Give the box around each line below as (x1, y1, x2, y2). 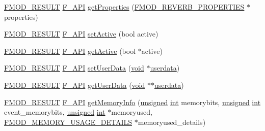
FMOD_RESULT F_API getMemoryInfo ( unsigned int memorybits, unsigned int (4, 96, 261, 107)
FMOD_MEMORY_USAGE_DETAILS (4, 116, 132, 127)
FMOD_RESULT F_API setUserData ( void (4, 62, 144, 73)
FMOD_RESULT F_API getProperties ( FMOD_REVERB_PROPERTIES (4, 2, 245, 12)
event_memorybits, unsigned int (4, 107, 105, 117)
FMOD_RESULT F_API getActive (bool (4, 45, 136, 56)
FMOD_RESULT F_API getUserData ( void (4, 79, 145, 90)
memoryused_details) (138, 116, 206, 127)
